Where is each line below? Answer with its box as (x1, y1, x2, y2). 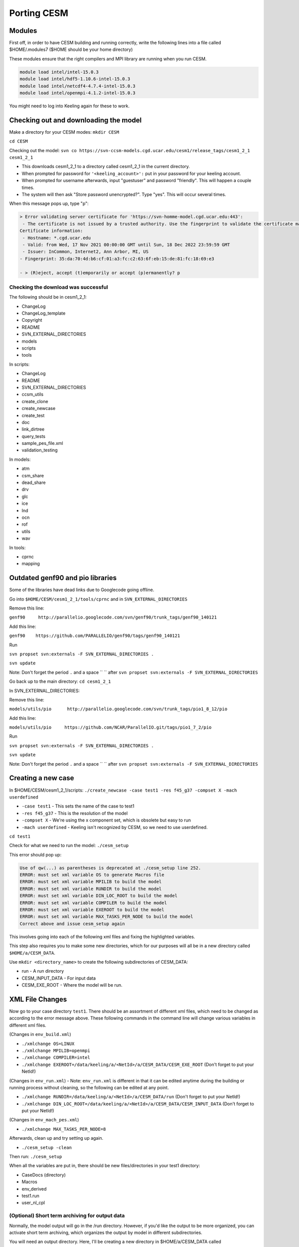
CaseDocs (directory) (21, 1172, 66, 1178)
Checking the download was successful (9, 283, 108, 290)
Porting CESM (9, 7, 68, 18)
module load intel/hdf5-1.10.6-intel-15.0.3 (19, 76, 131, 82)
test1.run (21, 1193, 40, 1199)
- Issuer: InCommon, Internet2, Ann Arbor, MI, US (22, 249, 149, 254)
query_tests (21, 433, 46, 439)
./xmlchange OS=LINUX (21, 1040, 75, 1046)
